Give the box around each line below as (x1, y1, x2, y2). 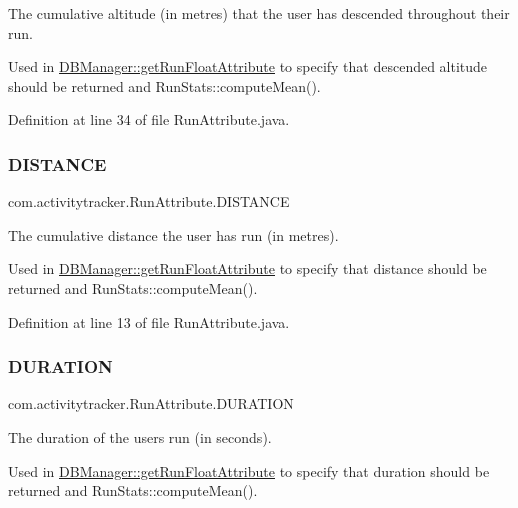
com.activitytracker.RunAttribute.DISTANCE (8, 191, 290, 212)
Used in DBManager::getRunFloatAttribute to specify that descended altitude (8, 56, 488, 77)
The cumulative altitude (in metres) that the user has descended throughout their (8, 3, 510, 23)
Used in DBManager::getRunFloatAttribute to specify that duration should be (8, 460, 490, 481)
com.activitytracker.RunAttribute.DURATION (8, 393, 294, 414)
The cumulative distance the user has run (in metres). (8, 224, 339, 245)
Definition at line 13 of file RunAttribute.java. (8, 311, 290, 332)
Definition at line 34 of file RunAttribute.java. (8, 109, 290, 130)
